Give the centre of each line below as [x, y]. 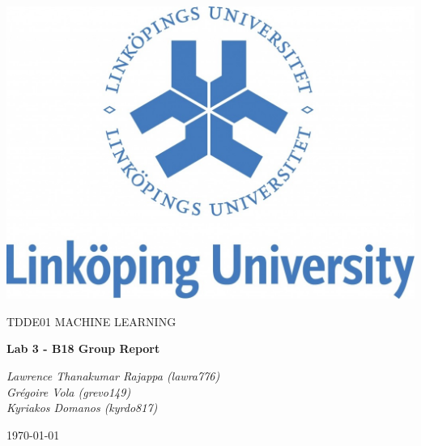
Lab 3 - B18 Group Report [83, 348]
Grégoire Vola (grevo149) [69, 391]
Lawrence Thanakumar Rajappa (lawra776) [113, 376]
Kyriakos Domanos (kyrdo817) [82, 408]
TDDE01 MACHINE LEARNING [91, 321]
